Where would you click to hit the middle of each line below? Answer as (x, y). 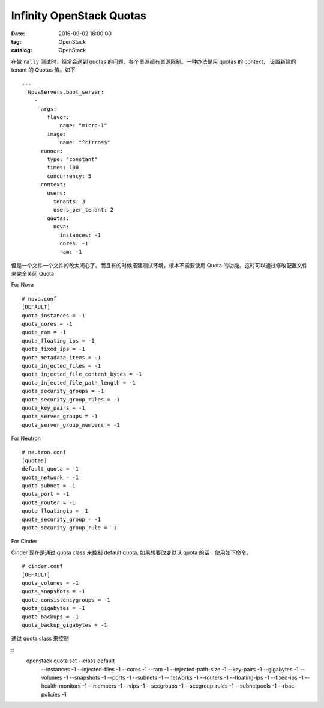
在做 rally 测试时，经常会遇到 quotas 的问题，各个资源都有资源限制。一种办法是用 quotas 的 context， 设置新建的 (154, 61)
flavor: (58, 117)
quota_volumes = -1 (50, 583)
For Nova (22, 285)
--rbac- (287, 686)
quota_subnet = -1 (49, 486)
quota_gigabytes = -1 (53, 608)
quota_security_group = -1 (61, 519)
